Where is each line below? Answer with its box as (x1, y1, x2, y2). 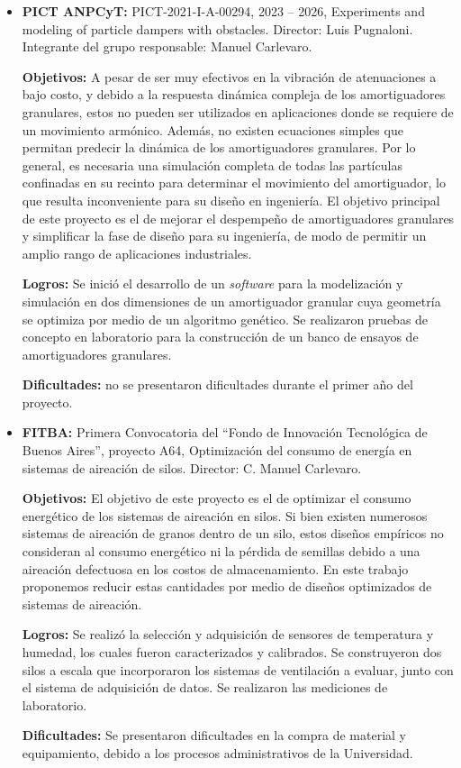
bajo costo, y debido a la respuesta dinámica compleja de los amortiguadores (22, 85, 446, 104)
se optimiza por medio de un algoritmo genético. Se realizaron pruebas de (22, 309, 429, 328)
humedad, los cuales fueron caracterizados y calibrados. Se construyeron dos (22, 643, 442, 661)
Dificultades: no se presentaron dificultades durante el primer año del (22, 375, 413, 394)
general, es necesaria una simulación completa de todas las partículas (22, 155, 402, 174)
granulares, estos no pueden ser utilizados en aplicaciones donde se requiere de (22, 102, 454, 121)
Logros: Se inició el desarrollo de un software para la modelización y (22, 274, 403, 293)
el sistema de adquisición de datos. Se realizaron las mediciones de (22, 678, 388, 697)
